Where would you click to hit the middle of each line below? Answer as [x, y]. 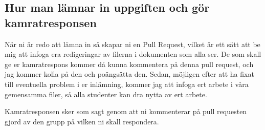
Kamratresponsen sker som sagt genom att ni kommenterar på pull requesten [126, 111]
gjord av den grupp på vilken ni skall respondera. [82, 121]
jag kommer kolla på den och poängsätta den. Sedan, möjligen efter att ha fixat [129, 74]
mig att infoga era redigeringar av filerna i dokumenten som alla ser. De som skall [133, 54]
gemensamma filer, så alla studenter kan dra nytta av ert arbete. [106, 94]
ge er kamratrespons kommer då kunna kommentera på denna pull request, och [129, 64]
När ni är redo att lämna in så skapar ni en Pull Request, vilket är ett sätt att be [132, 44]
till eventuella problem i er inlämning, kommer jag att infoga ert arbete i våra [127, 84]
